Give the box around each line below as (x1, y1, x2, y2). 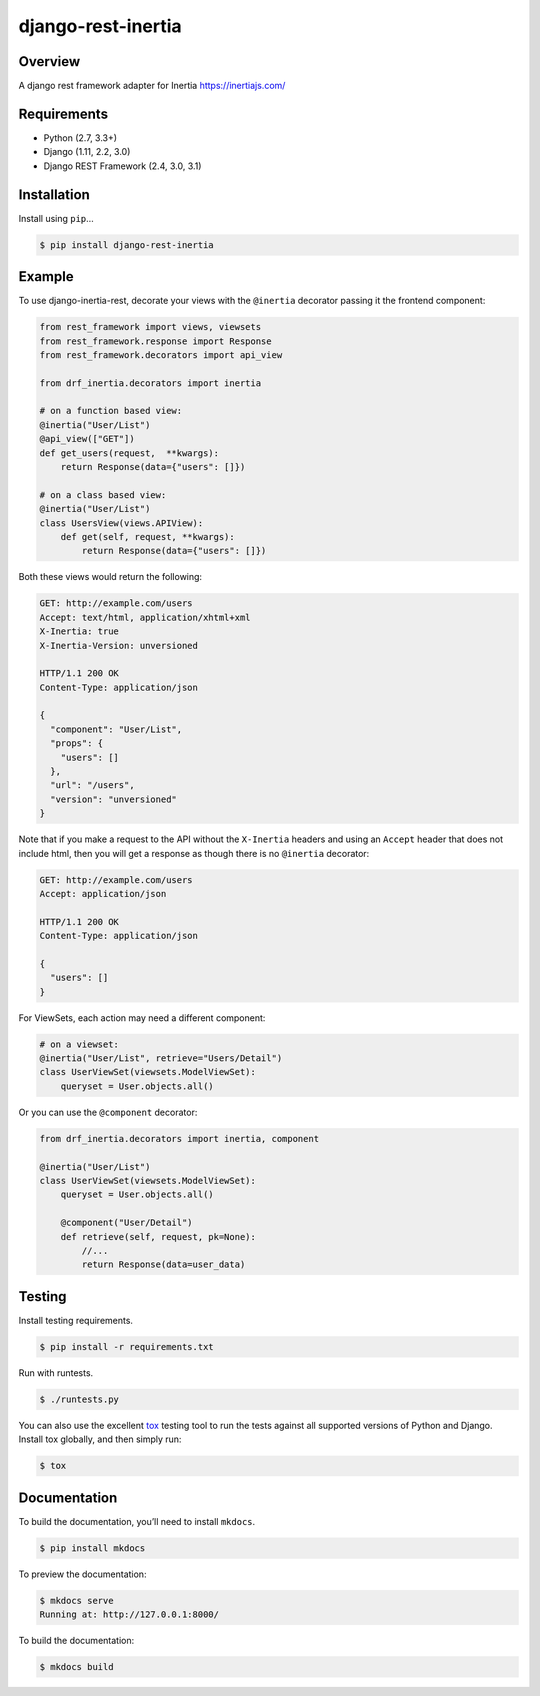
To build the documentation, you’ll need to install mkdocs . (18, 1515, 256, 1527)
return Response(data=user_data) (81, 1259, 246, 1270)
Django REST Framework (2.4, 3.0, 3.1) (43, 160, 202, 172)
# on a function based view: (39, 405, 183, 417)
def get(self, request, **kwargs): (60, 531, 235, 542)
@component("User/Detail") (60, 1217, 194, 1229)
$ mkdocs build (39, 1661, 114, 1672)
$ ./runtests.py (39, 1393, 120, 1405)
